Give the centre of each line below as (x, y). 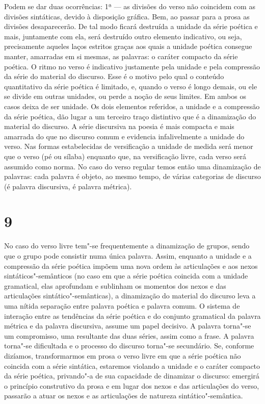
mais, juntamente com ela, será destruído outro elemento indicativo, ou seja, (123, 36)
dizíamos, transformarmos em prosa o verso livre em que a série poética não (123, 355)
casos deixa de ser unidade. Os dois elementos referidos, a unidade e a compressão (132, 106)
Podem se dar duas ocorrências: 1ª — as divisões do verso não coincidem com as (130, 6)
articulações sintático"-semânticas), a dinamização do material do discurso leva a (130, 296)
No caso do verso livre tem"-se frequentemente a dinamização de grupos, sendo (127, 246)
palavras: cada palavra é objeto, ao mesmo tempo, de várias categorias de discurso (132, 176)
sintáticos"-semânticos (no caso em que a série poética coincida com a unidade (126, 276)
